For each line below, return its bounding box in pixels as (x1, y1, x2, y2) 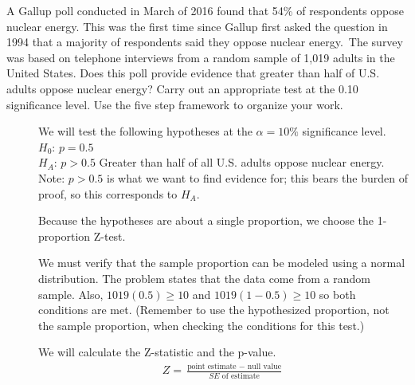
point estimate (187, 362, 237, 371)
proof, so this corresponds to (38, 185, 178, 202)
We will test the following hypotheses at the (38, 123, 253, 139)
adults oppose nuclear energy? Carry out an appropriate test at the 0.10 (6, 80, 358, 96)
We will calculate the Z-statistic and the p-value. (38, 344, 276, 360)
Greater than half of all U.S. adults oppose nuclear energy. (99, 154, 385, 171)
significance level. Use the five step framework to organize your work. (6, 96, 343, 112)
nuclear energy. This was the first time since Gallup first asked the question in (6, 18, 388, 34)
